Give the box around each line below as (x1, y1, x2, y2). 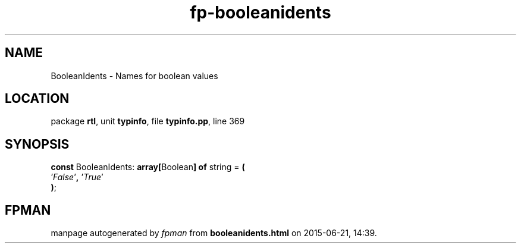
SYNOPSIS (5, 136, 70, 152)
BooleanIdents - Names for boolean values (51, 70, 218, 81)
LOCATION (5, 91, 70, 106)
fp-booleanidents (190, 2, 331, 23)
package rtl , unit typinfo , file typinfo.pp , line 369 (51, 116, 245, 127)
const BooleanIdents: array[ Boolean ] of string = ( (51, 162, 245, 172)
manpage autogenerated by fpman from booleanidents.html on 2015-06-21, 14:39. (51, 228, 377, 238)
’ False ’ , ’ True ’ (51, 172, 103, 183)
